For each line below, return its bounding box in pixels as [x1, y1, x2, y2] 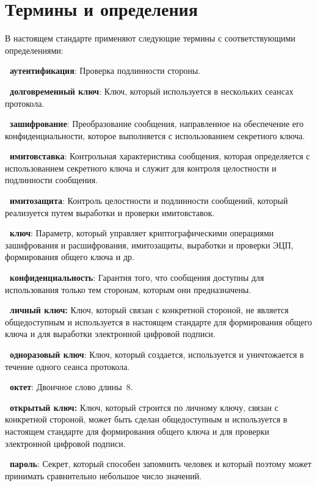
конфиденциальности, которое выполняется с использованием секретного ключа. [5, 129, 305, 142]
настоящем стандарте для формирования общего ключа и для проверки [5, 424, 269, 437]
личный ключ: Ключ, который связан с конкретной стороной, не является [10, 303, 289, 316]
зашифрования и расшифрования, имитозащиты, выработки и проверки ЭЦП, [5, 238, 294, 251]
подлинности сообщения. [5, 173, 98, 186]
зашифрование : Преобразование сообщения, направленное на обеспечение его [10, 117, 304, 130]
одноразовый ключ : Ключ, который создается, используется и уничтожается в [10, 348, 304, 360]
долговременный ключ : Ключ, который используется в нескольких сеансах [10, 84, 294, 97]
